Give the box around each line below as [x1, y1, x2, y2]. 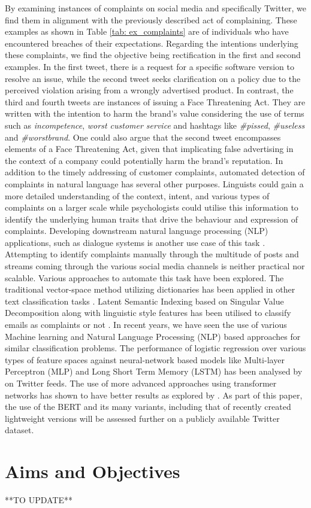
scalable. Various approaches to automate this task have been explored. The [5, 271, 284, 284]
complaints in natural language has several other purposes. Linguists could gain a [5, 177, 304, 190]
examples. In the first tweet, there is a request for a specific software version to [5, 60, 294, 72]
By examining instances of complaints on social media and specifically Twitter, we [5, 2, 307, 14]
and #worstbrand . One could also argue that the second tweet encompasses [5, 130, 281, 143]
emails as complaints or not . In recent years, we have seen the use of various [5, 318, 287, 331]
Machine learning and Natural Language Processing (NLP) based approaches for [5, 330, 301, 342]
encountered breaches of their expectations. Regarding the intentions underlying [5, 36, 298, 49]
